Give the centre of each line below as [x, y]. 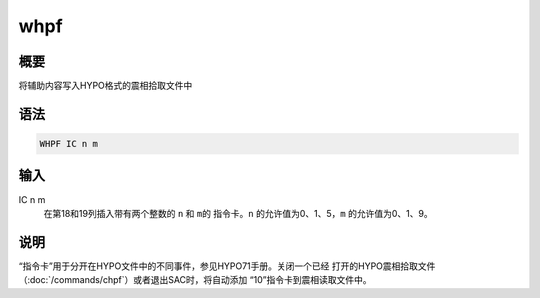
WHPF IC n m [69, 144]
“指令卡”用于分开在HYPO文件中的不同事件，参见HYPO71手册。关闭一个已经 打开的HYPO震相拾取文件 [227, 266]
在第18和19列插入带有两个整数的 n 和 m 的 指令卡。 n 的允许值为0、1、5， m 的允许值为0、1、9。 [238, 213]
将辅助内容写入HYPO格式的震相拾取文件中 [105, 86]
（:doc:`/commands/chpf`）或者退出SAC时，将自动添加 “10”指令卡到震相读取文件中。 [195, 280]
